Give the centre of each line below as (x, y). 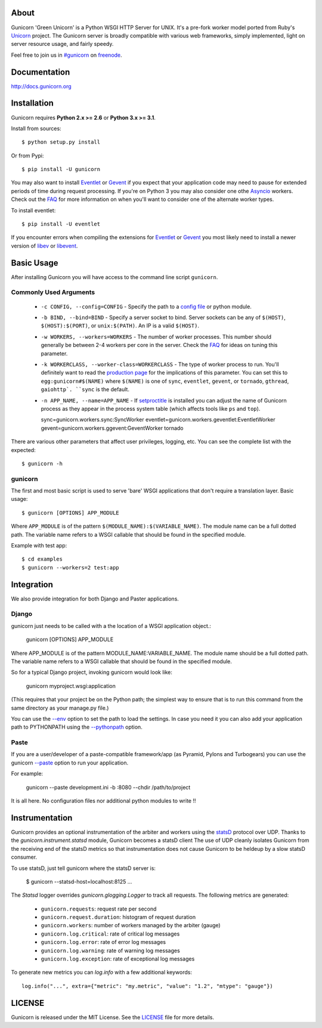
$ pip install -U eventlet (61, 224)
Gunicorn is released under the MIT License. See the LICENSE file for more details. (113, 1017)
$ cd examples (42, 559)
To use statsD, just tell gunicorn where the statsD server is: (83, 868)
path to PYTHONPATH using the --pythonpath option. (77, 727)
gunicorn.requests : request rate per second (99, 909)
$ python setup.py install (61, 142)
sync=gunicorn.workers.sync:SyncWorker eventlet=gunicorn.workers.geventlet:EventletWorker (158, 420)
